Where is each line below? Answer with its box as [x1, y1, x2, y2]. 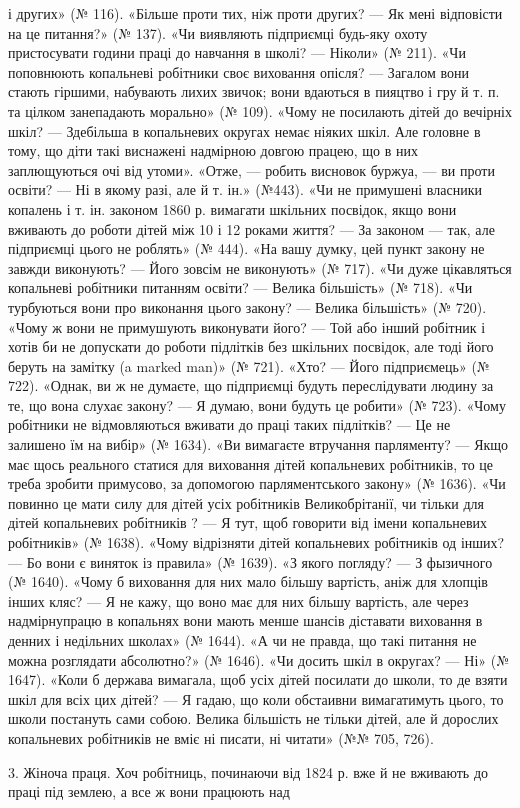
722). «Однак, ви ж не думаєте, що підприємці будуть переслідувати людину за [8, 375, 494, 396]
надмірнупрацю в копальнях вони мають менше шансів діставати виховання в [8, 610, 483, 631]
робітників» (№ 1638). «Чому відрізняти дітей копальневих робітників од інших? [8, 532, 505, 553]
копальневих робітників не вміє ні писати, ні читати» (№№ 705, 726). [8, 727, 434, 748]
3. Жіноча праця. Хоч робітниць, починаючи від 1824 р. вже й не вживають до [8, 761, 488, 782]
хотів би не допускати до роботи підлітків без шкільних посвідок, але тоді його [8, 336, 494, 357]
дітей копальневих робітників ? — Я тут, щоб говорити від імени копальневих [8, 512, 488, 533]
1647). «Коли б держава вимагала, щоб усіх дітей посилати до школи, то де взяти [8, 669, 508, 690]
